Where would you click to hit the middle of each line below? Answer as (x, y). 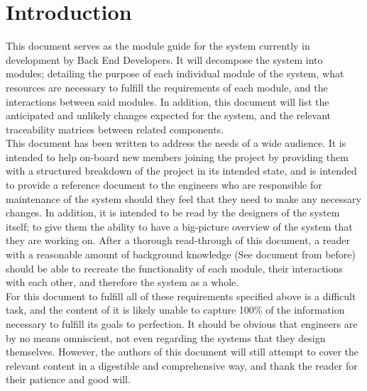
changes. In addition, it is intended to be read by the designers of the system (173, 213)
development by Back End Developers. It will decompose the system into (164, 59)
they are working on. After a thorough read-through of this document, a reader (178, 240)
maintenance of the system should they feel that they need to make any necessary (183, 198)
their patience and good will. (68, 379)
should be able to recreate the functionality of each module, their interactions (174, 268)
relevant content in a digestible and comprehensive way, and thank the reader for (182, 365)
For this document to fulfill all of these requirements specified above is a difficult (181, 296)
